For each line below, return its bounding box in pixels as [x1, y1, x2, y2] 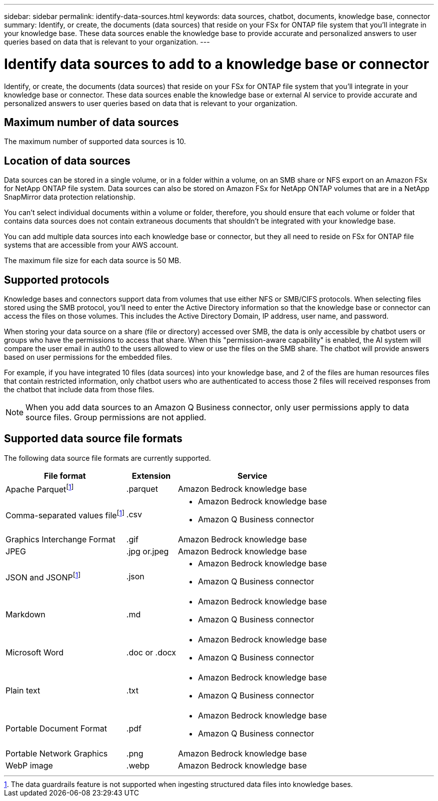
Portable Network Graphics [5, 748, 108, 759]
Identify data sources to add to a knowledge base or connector [4, 55, 429, 73]
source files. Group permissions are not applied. [25, 412, 206, 423]
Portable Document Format [5, 723, 107, 734]
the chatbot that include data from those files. [4, 385, 154, 394]
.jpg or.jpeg [126, 546, 169, 557]
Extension [131, 470, 171, 481]
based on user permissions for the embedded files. [4, 353, 172, 362]
